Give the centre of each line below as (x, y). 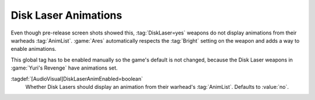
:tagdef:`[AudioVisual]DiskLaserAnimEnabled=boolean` (77, 78)
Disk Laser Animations (66, 15)
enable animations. (34, 49)
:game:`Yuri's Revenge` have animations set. (64, 68)
